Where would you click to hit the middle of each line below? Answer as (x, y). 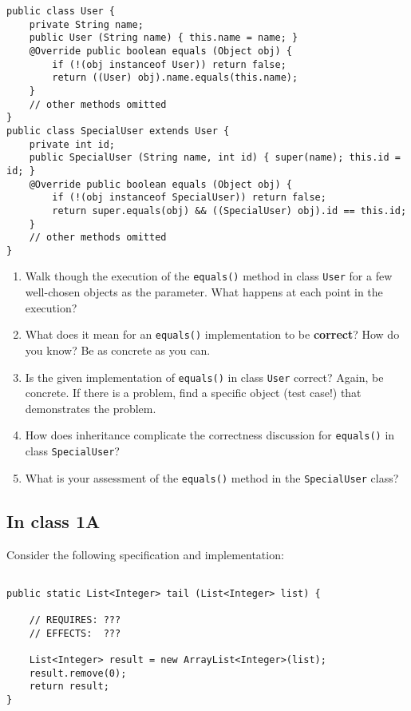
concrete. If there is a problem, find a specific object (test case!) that (193, 393)
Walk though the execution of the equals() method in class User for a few (209, 276)
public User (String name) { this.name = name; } (164, 38)
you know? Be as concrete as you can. (118, 350)
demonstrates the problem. (91, 408)
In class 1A (53, 520)
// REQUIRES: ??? (75, 620)
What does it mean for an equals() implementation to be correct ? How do (212, 334)
